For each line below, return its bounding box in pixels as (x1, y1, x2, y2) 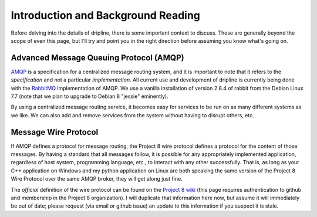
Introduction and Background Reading (11, 9, 201, 22)
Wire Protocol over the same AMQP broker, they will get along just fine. (11, 175, 183, 182)
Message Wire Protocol (11, 127, 99, 137)
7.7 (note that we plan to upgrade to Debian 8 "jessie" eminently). (11, 93, 168, 100)
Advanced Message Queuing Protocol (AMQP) (11, 53, 184, 63)
